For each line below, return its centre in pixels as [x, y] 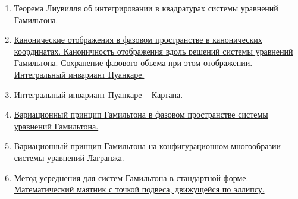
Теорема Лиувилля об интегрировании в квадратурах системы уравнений [146, 8]
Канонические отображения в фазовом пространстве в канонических [138, 40]
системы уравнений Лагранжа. [69, 157]
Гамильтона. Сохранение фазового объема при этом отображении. [133, 63]
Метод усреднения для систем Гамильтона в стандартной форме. [131, 177]
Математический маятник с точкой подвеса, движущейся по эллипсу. [139, 189]
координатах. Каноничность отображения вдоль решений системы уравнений [153, 51]
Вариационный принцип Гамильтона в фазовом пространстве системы [141, 114]
